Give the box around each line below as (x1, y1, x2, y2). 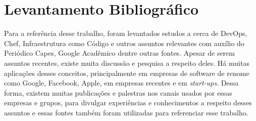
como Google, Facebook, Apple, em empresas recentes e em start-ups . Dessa (4, 77, 239, 88)
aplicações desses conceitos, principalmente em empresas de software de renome (4, 67, 249, 78)
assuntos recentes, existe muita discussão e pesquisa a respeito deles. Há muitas (4, 57, 249, 68)
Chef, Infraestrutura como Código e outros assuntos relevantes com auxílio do (4, 37, 244, 48)
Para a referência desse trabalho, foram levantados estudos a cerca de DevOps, (4, 28, 247, 38)
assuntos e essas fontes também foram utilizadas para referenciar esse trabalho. (4, 107, 248, 117)
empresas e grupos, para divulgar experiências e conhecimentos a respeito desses (4, 97, 252, 108)
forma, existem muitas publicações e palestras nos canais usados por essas (4, 87, 232, 98)
